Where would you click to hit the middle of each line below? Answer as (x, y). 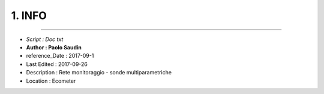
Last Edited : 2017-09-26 (57, 64)
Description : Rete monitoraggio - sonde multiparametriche (99, 73)
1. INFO (29, 15)
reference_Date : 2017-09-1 (60, 56)
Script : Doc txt (45, 39)
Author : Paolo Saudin (54, 47)
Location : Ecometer (51, 81)
